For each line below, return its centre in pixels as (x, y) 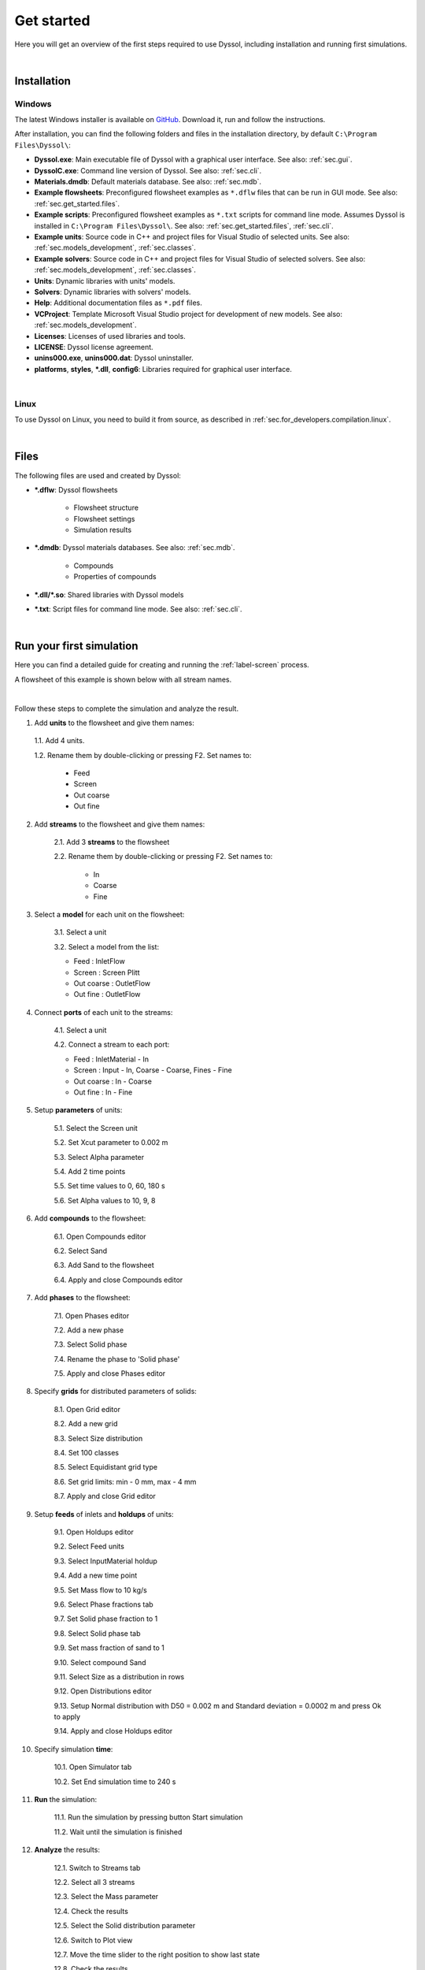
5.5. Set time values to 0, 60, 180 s (109, 1186)
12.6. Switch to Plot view (93, 1940)
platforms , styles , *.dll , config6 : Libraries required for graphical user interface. (163, 369)
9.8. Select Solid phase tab (97, 1633)
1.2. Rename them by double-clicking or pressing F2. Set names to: (143, 755)
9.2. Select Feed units (89, 1546)
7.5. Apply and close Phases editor (110, 1373)
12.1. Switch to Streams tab (97, 1868)
